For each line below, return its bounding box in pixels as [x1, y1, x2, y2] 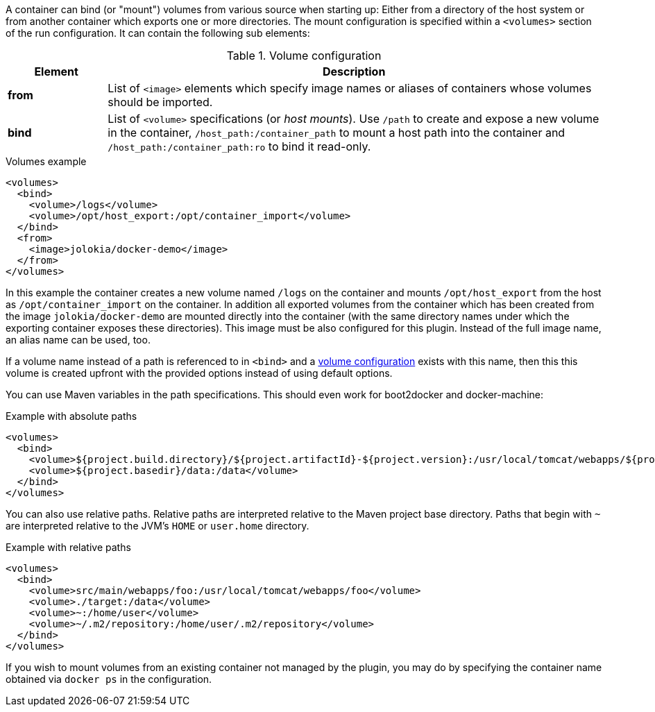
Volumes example [6, 155, 87, 167]
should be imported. [108, 95, 213, 109]
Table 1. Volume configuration [226, 49, 382, 62]
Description [322, 65, 386, 78]
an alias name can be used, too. [6, 334, 151, 346]
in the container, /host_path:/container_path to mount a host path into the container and [108, 126, 565, 139]
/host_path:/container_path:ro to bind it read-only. [108, 139, 371, 153]
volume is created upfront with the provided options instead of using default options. [6, 367, 393, 379]
